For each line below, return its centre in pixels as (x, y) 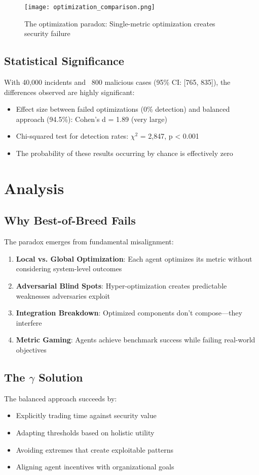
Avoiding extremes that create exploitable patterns (95, 449)
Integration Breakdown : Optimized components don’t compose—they (129, 313)
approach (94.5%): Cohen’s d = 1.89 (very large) (91, 119)
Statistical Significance (64, 61)
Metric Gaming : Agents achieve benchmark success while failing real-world (136, 340)
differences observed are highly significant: (69, 92)
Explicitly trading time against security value (86, 415)
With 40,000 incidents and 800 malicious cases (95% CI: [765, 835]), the (117, 82)
